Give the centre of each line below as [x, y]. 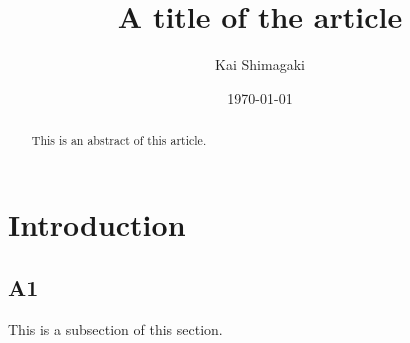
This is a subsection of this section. [115, 329]
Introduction [97, 223]
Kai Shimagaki [260, 64]
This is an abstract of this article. [119, 140]
